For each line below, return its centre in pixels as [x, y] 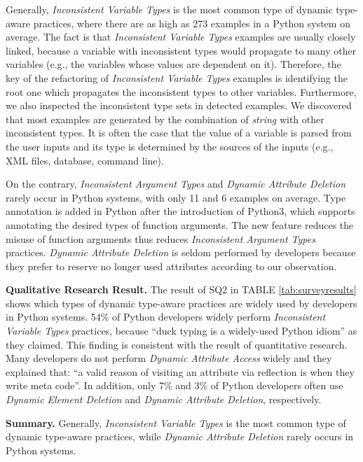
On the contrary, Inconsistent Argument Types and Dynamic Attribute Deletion [176, 184]
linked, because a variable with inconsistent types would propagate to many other [181, 50]
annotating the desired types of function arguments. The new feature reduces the [180, 224]
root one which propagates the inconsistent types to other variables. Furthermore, [181, 91]
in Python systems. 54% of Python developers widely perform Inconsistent [166, 317]
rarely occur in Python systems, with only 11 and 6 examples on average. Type [176, 197]
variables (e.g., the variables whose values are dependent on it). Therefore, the [173, 64]
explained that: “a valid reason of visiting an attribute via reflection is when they [180, 371]
